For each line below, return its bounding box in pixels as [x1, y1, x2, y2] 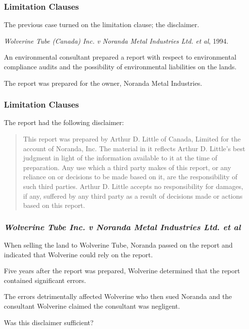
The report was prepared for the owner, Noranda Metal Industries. [4, 78, 202, 88]
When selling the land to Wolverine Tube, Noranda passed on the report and [4, 239, 233, 250]
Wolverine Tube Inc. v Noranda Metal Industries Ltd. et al [4, 220, 241, 233]
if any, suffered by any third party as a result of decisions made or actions [23, 190, 243, 201]
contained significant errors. [4, 275, 86, 285]
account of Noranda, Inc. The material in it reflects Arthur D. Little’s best [23, 143, 246, 153]
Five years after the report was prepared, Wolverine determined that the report [4, 266, 240, 276]
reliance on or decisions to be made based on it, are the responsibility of [23, 172, 237, 182]
